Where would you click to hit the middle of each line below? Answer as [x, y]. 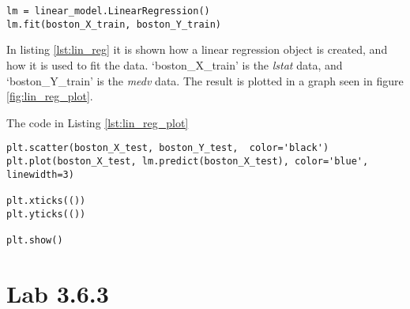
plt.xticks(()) [46, 200]
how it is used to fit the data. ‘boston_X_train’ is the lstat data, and [175, 64]
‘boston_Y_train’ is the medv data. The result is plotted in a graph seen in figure [205, 80]
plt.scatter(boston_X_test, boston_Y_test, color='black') [168, 148]
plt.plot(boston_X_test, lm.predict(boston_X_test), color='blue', [188, 161]
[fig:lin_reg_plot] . [50, 96]
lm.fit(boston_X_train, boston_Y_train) [114, 24]
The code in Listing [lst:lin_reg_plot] [98, 122]
